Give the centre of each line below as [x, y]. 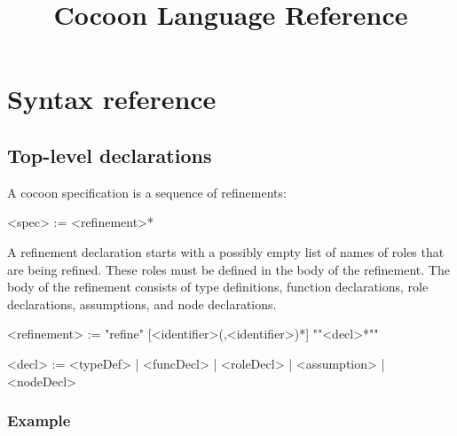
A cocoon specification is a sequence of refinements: [147, 192]
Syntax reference [112, 99]
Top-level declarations [110, 155]
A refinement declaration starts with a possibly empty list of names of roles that [226, 251]
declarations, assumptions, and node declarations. [142, 304]
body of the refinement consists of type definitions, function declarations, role [218, 287]
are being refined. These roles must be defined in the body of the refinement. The [228, 269]
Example [39, 420]
